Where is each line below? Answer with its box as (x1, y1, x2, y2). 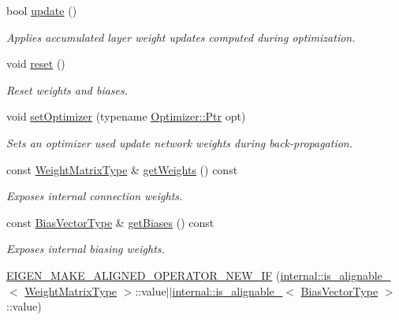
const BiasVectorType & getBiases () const (6, 214, 214, 230)
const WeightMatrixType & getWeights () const (6, 161, 238, 177)
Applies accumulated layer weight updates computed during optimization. (6, 28, 356, 45)
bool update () (6, 2, 77, 18)
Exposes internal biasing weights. (6, 240, 165, 257)
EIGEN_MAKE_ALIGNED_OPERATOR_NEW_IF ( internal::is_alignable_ (6, 266, 391, 283)
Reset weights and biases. (6, 81, 129, 98)
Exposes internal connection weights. (6, 188, 183, 204)
